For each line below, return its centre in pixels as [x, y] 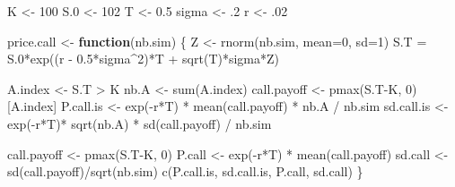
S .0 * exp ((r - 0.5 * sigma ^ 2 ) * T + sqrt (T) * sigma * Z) [144, 59]
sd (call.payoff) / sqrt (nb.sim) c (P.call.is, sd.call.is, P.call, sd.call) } [185, 171]
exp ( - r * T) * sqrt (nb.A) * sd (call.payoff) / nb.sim [140, 123]
